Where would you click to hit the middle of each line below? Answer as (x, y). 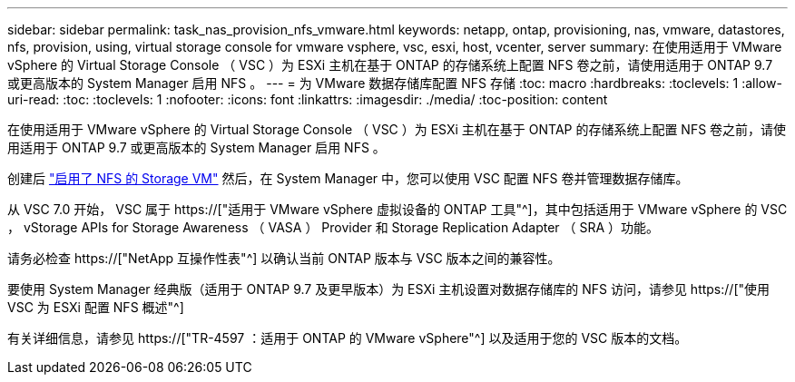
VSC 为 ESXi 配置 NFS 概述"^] (96, 307)
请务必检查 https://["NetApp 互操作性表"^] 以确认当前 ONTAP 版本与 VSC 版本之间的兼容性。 (284, 258)
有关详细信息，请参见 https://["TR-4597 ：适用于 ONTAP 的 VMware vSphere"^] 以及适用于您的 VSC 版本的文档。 (348, 338)
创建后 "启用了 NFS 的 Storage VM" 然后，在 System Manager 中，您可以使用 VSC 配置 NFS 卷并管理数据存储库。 (348, 178)
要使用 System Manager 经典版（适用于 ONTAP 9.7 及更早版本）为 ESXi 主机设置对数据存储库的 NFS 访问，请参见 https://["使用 (389, 289)
